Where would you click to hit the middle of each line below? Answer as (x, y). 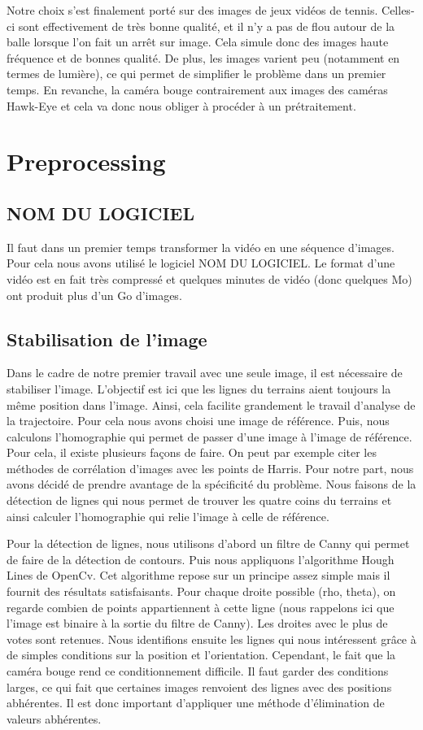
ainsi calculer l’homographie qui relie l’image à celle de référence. (168, 516)
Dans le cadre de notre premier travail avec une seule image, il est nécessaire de (205, 373)
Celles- (398, 10)
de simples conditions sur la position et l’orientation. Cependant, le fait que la (201, 655)
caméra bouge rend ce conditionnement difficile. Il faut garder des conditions (198, 671)
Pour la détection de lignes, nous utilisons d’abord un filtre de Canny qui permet (208, 543)
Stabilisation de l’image (107, 339)
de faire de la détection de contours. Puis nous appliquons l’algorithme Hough (201, 559)
